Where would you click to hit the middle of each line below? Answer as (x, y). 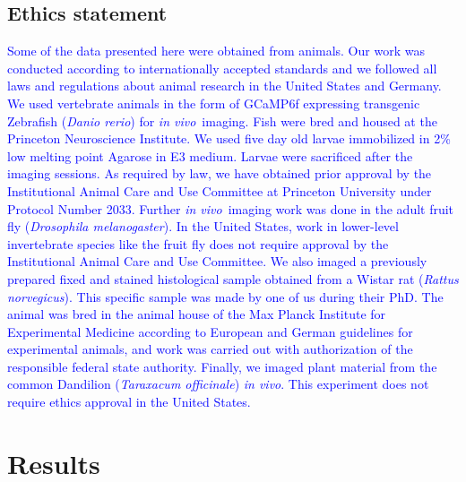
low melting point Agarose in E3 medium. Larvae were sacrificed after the (210, 155)
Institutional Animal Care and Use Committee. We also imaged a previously (217, 261)
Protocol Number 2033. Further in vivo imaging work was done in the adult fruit (231, 208)
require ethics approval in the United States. (129, 402)
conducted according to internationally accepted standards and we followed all (222, 68)
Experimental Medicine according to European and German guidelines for (210, 331)
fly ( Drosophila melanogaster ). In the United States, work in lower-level (203, 226)
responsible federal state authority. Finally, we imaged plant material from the (222, 366)
